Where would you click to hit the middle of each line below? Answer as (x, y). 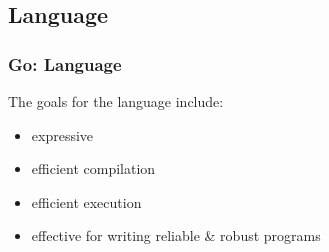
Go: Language (65, 63)
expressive (62, 134)
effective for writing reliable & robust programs (176, 235)
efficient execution (86, 201)
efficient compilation (93, 168)
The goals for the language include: (116, 101)
